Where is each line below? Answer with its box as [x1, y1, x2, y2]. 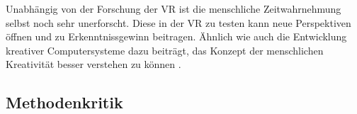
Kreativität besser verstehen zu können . [6, 57, 181, 72]
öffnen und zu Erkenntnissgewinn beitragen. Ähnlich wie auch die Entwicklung [6, 29, 347, 44]
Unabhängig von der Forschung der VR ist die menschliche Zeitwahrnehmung [6, 1, 341, 16]
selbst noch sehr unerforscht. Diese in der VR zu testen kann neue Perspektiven [6, 15, 351, 30]
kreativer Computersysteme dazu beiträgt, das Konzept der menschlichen [6, 42, 324, 57]
